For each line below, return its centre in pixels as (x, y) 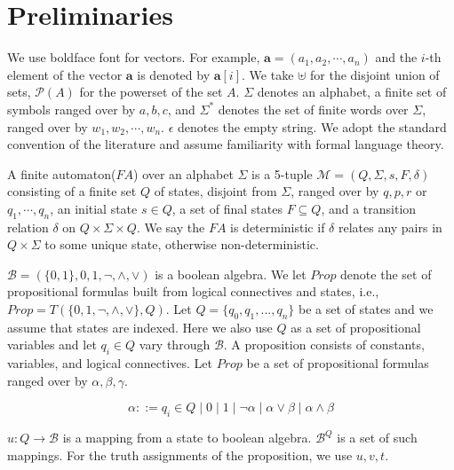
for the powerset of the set (151, 92)
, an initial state (94, 208)
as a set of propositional (356, 327)
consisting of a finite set (72, 191)
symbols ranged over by (72, 109)
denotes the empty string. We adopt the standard (312, 126)
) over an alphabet (183, 173)
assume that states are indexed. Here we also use (140, 327)
